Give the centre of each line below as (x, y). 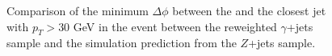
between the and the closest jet (249, 10)
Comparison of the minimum (78, 10)
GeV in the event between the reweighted (175, 26)
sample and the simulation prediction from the (122, 43)
